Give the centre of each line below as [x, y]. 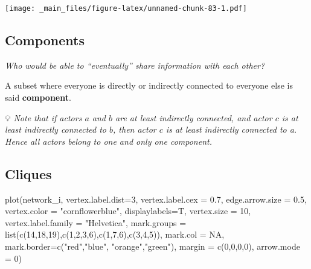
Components [45, 40]
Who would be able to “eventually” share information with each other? [135, 65]
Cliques [28, 173]
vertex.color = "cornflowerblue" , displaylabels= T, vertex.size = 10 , [128, 211]
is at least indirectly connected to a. [231, 129]
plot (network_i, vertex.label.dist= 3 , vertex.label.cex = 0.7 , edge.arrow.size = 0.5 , [156, 199]
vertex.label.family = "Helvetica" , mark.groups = [96, 222]
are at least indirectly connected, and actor [194, 117]
